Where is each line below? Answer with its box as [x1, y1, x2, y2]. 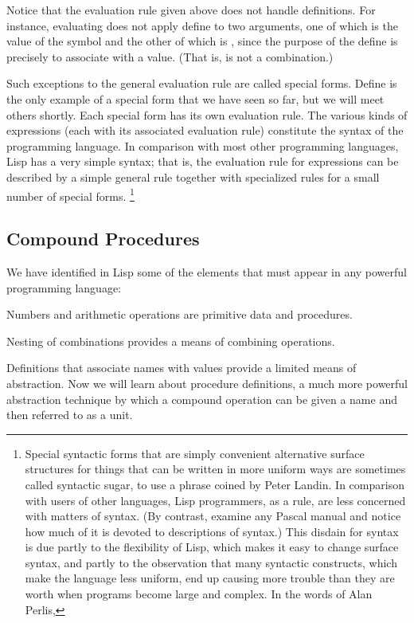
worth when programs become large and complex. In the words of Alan [25, 586, 373, 602]
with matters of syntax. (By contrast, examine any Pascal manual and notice [25, 507, 401, 524]
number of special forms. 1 [6, 185, 135, 204]
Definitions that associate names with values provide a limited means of [6, 359, 357, 376]
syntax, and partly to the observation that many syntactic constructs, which [25, 554, 397, 570]
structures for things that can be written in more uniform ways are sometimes [25, 460, 406, 477]
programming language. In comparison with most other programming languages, [6, 137, 399, 154]
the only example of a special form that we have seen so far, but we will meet [6, 90, 385, 107]
